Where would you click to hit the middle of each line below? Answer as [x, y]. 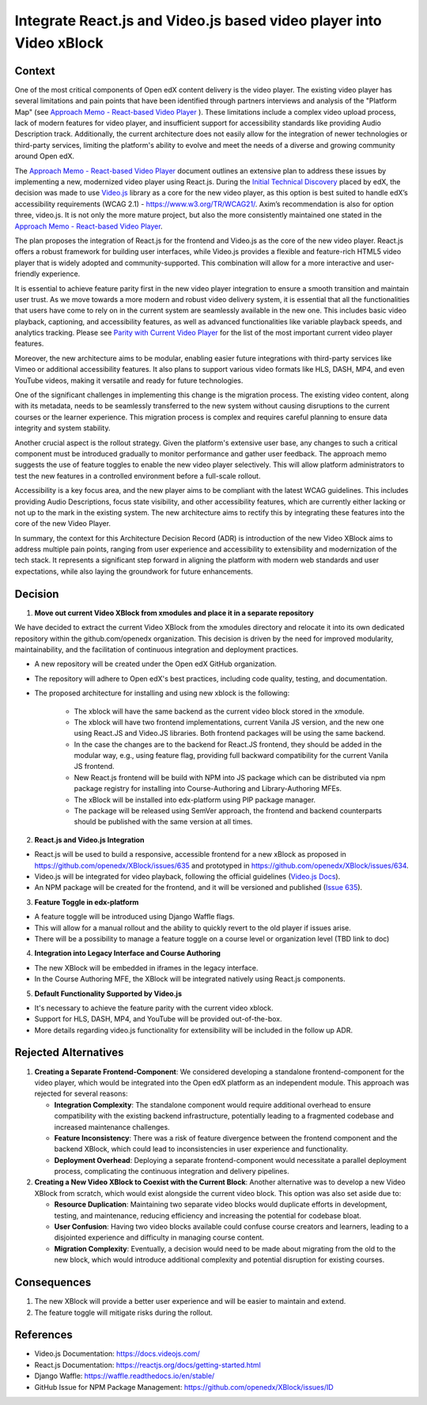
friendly [27, 274]
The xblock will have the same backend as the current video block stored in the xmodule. [219, 711]
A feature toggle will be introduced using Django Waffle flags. [134, 917]
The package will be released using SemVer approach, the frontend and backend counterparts [228, 811]
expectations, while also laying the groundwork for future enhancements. [134, 571]
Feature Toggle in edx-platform [87, 902]
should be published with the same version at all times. [163, 822]
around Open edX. [45, 156]
